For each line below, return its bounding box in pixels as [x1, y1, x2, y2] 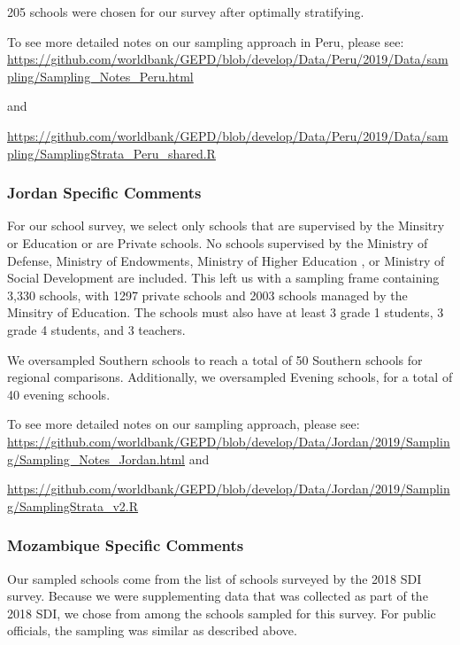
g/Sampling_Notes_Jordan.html [7, 449, 186, 468]
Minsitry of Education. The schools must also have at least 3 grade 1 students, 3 [7, 303, 444, 322]
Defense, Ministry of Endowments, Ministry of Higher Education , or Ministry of [7, 251, 445, 269]
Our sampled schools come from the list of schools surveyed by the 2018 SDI [7, 569, 422, 587]
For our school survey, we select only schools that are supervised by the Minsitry [7, 216, 445, 235]
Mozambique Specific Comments [7, 534, 244, 556]
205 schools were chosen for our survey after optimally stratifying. [7, 3, 364, 20]
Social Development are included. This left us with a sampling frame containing [7, 268, 440, 287]
